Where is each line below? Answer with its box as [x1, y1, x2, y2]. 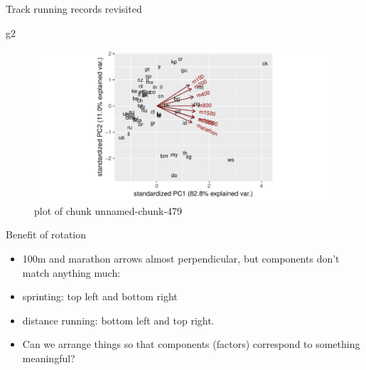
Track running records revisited [6, 1, 142, 16]
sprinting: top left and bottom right [22, 289, 178, 304]
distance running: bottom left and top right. [22, 312, 215, 327]
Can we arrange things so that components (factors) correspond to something [22, 337, 360, 351]
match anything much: [22, 265, 121, 280]
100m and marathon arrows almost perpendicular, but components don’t [22, 250, 340, 265]
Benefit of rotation [6, 227, 87, 242]
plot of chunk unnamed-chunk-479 [34, 203, 183, 218]
